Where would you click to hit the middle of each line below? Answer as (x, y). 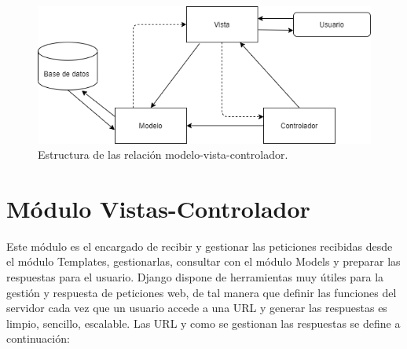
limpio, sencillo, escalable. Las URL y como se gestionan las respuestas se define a (203, 323)
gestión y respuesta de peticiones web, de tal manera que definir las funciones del (202, 292)
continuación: (38, 338)
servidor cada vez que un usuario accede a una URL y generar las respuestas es (197, 308)
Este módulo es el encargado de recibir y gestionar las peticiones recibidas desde (200, 246)
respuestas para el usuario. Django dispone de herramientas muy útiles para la (195, 277)
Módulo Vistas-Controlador (158, 208)
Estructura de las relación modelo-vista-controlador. (163, 154)
